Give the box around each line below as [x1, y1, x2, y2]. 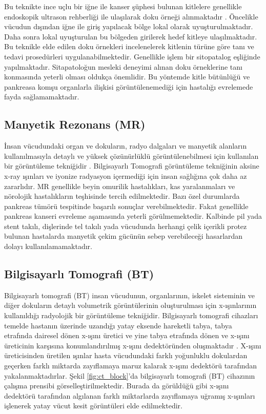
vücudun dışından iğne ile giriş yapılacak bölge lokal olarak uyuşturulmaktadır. [4, 21, 253, 32]
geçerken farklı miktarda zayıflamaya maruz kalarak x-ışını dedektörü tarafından [4, 360, 257, 371]
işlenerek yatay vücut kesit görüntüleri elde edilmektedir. [4, 400, 182, 411]
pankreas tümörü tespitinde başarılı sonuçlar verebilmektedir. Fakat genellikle [4, 200, 249, 211]
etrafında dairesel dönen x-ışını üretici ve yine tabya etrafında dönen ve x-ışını [4, 330, 250, 341]
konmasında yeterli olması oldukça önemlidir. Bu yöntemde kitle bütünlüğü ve [4, 71, 250, 82]
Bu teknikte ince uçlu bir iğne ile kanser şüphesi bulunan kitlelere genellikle [4, 1, 242, 11]
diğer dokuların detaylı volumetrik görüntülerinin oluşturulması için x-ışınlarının [4, 300, 257, 310]
